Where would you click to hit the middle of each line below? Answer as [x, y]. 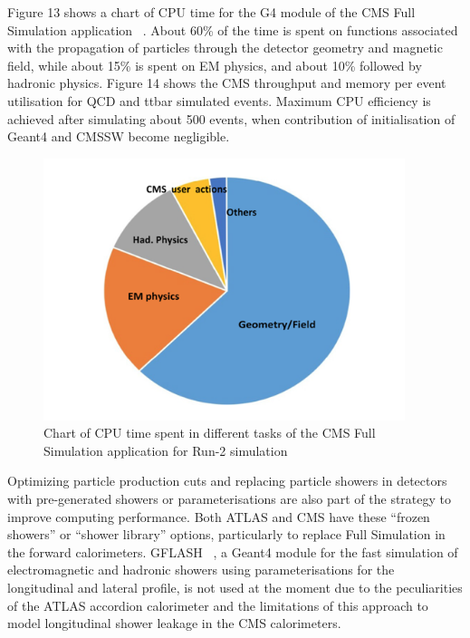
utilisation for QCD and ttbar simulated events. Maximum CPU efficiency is [219, 100]
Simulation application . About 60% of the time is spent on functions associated [233, 29]
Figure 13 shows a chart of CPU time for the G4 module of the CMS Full [211, 12]
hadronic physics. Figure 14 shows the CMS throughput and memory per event [227, 83]
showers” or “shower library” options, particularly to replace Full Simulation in [226, 534]
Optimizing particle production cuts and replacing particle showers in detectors [227, 481]
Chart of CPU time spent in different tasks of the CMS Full [210, 433]
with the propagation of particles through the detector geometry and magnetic [225, 48]
